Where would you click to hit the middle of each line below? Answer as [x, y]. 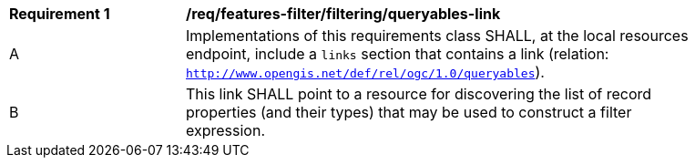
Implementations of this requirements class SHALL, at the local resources [437, 36]
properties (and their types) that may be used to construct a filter [409, 112]
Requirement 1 [60, 14]
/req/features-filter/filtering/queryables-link [343, 14]
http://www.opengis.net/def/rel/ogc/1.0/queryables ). [365, 72]
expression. [226, 130]
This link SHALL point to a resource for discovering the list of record [419, 94]
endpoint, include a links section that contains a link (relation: [398, 54]
